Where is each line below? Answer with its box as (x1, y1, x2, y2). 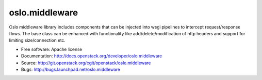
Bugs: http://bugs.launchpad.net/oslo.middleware (21, 67, 120, 72)
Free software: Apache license (21, 46, 82, 52)
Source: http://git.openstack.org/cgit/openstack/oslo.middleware (21, 60, 151, 66)
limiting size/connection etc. (9, 38, 65, 43)
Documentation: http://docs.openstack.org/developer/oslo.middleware (21, 53, 162, 59)
